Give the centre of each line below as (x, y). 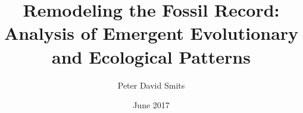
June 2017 (151, 105)
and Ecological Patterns (151, 56)
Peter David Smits (151, 85)
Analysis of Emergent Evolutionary (151, 33)
